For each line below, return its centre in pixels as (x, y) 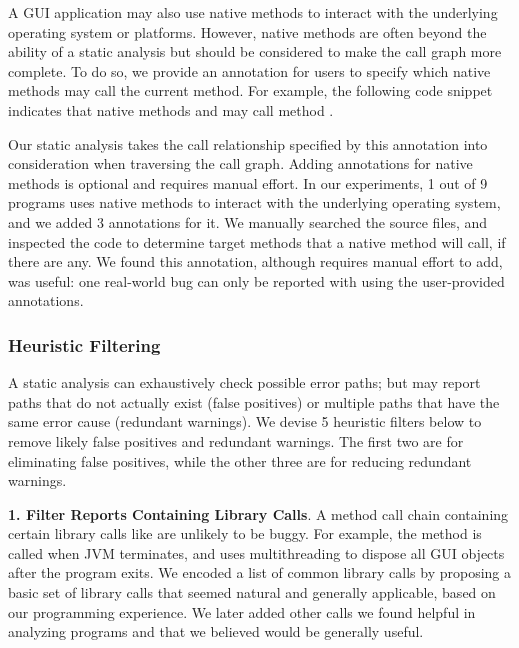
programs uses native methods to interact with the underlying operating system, (254, 202)
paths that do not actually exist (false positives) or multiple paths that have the (254, 401)
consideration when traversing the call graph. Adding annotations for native (240, 163)
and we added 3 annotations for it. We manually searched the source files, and (248, 221)
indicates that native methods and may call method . (171, 109)
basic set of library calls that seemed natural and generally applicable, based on (252, 592)
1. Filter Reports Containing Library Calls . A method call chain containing (258, 513)
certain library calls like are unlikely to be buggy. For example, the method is (245, 533)
